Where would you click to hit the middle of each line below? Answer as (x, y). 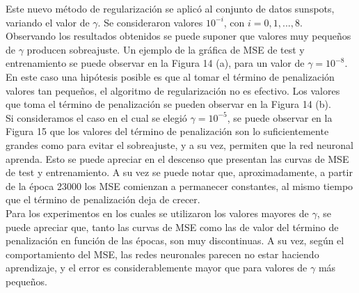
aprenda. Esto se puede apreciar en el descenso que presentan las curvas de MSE (177, 158)
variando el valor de (48, 22)
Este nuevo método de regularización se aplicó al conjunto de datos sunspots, (170, 8)
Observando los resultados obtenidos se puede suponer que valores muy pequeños (178, 36)
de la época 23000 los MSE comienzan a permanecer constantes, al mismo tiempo (179, 185)
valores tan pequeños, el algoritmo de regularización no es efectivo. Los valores (173, 90)
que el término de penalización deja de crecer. (103, 199)
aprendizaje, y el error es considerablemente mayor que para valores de (157, 268)
